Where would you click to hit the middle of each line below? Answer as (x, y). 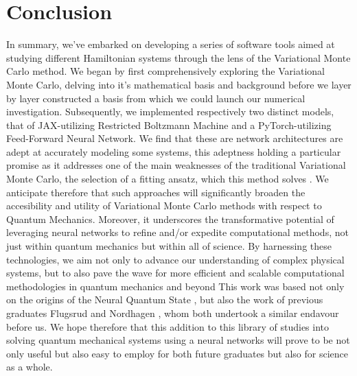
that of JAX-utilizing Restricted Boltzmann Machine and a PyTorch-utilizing (169, 125)
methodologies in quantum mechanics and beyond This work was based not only (175, 286)
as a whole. (30, 367)
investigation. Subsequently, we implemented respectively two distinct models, (170, 111)
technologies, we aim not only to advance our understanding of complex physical (175, 259)
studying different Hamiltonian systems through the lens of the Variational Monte (178, 57)
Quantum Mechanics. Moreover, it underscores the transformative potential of (170, 219)
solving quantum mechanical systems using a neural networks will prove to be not (178, 340)
